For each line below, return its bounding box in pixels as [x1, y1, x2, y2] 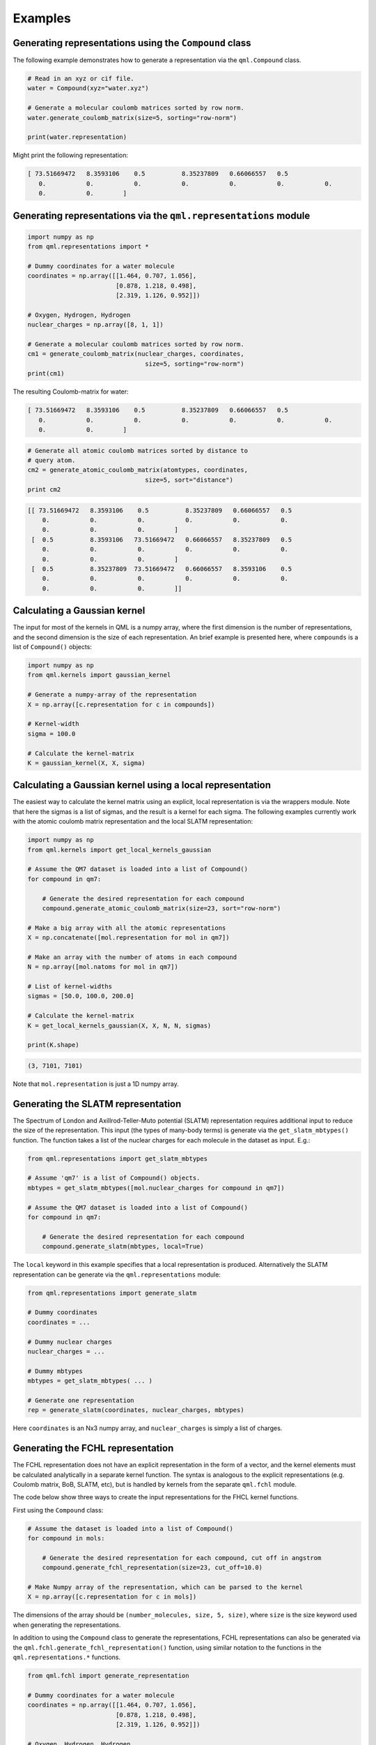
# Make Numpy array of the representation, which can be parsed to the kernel [27, 1583, 303, 1591]
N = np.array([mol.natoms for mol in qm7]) [27, 963, 179, 971]
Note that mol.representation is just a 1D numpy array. [13, 1080, 179, 1088]
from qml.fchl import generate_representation [27, 1672, 189, 1679]
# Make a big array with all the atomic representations [27, 923, 226, 932]
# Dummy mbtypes [27, 1367, 84, 1375]
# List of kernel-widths [27, 983, 113, 990]
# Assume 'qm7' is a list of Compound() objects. [27, 1174, 201, 1182]
